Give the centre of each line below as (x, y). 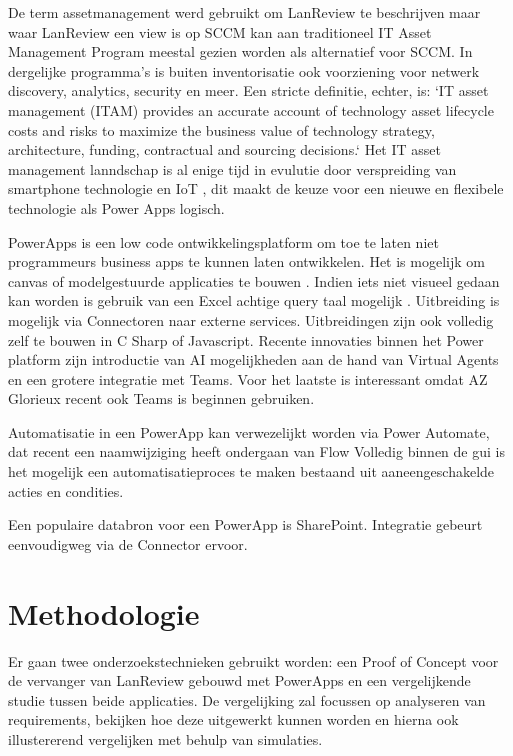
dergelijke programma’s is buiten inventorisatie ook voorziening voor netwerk (244, 70)
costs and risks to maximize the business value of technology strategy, (221, 129)
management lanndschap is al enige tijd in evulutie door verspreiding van (232, 168)
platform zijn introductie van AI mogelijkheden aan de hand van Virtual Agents (253, 359)
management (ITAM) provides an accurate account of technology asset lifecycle (251, 109)
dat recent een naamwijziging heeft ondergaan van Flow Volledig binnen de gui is (256, 451)
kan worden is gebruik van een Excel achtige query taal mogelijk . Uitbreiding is (254, 300)
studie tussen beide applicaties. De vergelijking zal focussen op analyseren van (247, 699)
